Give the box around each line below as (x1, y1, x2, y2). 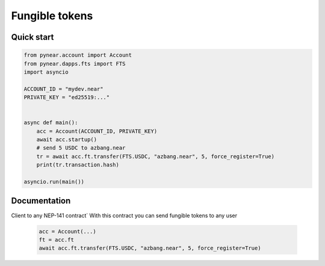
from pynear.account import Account (23, 52, 132, 59)
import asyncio (23, 68, 69, 75)
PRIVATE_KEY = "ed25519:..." (23, 94, 110, 101)
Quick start (11, 32, 54, 42)
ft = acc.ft (39, 236, 75, 243)
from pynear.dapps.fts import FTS (23, 60, 126, 67)
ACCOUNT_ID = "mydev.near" (23, 85, 104, 92)
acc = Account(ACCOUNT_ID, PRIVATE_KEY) (36, 127, 158, 135)
